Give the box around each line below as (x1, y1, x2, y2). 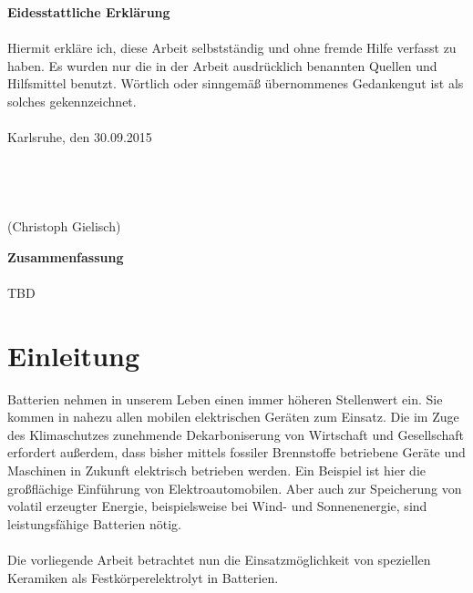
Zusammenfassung (7, 247, 124, 266)
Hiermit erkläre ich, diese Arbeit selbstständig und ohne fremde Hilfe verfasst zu (7, 38, 457, 57)
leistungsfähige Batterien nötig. (7, 514, 181, 533)
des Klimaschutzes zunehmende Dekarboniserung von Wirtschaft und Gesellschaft (7, 424, 465, 444)
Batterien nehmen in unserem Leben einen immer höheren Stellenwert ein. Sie (7, 389, 443, 408)
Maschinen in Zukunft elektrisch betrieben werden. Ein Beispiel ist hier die (7, 461, 426, 479)
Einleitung (7, 336, 140, 373)
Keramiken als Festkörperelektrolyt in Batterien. (7, 567, 279, 587)
